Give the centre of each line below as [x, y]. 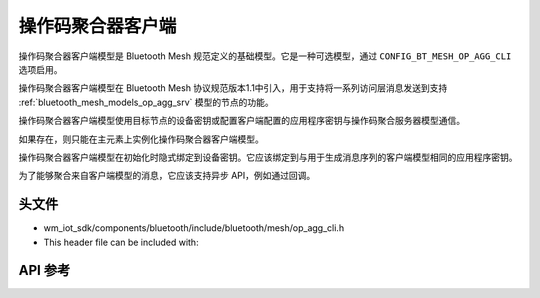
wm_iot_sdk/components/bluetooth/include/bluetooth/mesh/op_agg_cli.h [194, 228]
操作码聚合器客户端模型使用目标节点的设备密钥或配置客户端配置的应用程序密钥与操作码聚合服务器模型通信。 [241, 121]
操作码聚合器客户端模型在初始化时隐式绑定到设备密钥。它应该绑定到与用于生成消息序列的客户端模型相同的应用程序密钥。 [268, 157]
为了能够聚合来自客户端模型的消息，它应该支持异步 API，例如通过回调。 [167, 176]
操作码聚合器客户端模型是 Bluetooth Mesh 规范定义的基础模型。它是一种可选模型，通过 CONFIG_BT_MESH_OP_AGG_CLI [265, 56]
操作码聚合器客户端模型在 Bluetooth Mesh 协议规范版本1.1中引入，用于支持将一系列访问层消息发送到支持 [233, 88]
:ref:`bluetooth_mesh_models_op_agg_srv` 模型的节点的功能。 [146, 102]
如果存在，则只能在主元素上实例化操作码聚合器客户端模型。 [141, 139]
